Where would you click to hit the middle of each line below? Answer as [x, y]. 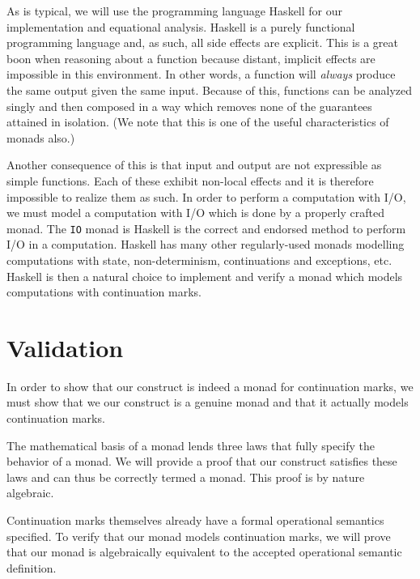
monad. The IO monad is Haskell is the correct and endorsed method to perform [206, 228]
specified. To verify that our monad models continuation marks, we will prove [199, 536]
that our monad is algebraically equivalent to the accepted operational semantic [204, 552]
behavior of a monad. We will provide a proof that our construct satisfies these [202, 461]
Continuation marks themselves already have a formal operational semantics [195, 520]
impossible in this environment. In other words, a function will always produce [201, 74]
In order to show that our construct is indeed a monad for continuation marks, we [210, 386]
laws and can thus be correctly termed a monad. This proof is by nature [186, 477]
